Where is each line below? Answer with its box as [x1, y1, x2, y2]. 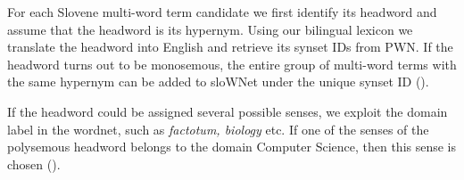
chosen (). [7, 154, 61, 173]
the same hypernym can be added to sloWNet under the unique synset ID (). [7, 72, 429, 91]
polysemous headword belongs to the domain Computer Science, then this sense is [7, 137, 457, 156]
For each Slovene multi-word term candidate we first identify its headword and [7, 3, 437, 20]
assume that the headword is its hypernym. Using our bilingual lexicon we [7, 20, 413, 38]
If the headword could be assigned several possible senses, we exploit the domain [7, 102, 448, 120]
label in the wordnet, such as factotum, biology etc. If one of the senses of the [7, 119, 429, 138]
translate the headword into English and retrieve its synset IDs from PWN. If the [7, 37, 453, 56]
